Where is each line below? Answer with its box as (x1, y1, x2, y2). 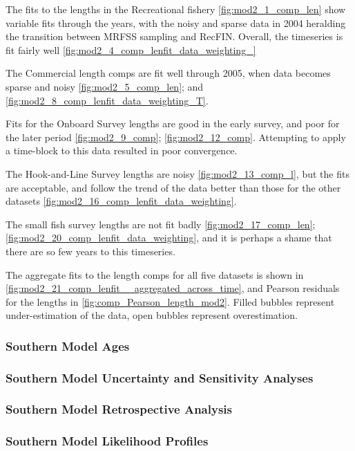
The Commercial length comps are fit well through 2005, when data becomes (6, 66, 331, 80)
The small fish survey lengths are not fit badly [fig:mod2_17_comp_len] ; (6, 217, 316, 231)
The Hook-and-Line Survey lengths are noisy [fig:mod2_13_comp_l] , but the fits (6, 166, 349, 181)
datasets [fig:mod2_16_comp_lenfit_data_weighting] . (6, 194, 237, 208)
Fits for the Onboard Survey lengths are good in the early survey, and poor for (6, 116, 340, 131)
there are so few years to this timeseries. (6, 243, 175, 258)
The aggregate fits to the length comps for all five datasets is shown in (6, 267, 304, 282)
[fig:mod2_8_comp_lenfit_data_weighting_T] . (6, 93, 209, 107)
